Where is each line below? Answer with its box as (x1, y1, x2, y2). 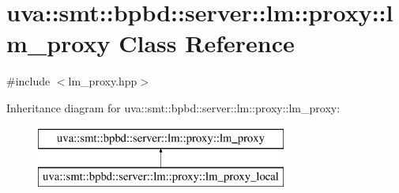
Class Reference (119, 27, 295, 59)
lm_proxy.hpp (68, 73, 137, 89)
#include (6, 73, 51, 89)
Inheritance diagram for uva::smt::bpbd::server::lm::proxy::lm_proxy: (6, 99, 341, 115)
